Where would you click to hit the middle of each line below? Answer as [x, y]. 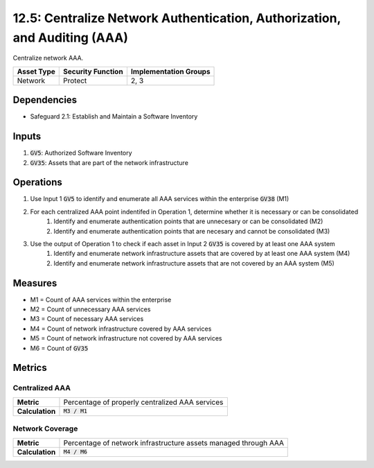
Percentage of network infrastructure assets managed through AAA [173, 442]
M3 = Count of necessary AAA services [87, 319]
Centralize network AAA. [48, 58]
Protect [75, 80]
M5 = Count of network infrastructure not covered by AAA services [126, 338]
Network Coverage [45, 428]
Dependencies [45, 100]
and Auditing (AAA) [70, 37]
